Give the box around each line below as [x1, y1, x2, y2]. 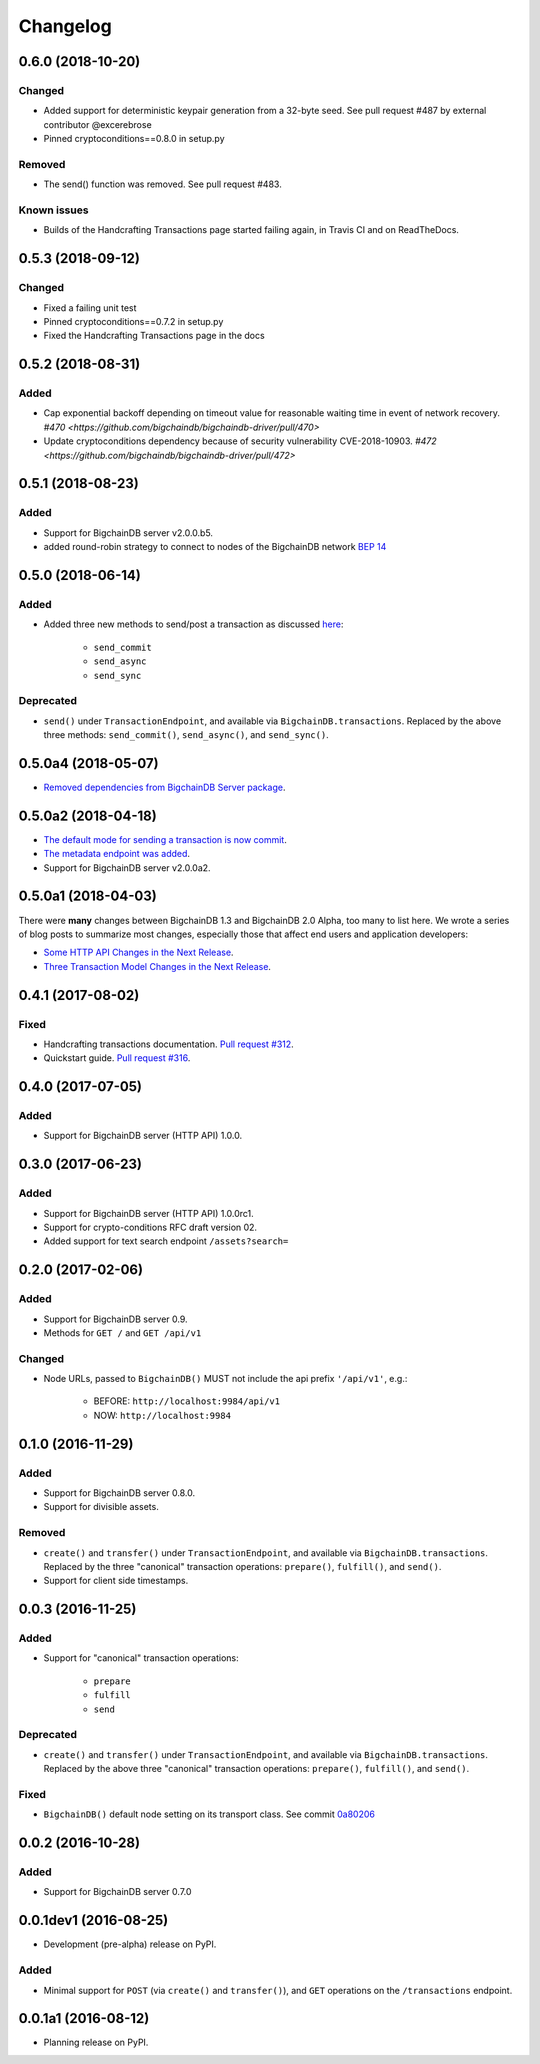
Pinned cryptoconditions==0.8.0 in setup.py [43, 133, 225, 145]
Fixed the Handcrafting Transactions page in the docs [43, 330, 265, 342]
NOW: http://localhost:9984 [93, 1409, 232, 1421]
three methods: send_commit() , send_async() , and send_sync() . [43, 729, 329, 741]
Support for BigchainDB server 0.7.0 [43, 1886, 192, 1898]
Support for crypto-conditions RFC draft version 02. [43, 1221, 258, 1233]
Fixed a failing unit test [43, 301, 137, 314]
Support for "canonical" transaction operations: [43, 1652, 239, 1664]
